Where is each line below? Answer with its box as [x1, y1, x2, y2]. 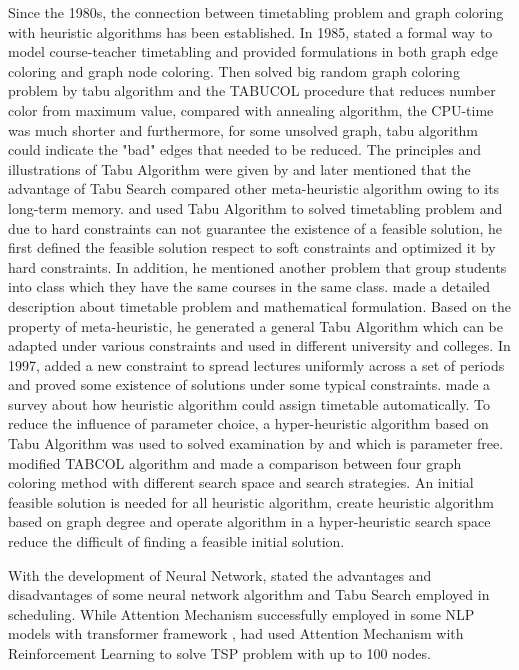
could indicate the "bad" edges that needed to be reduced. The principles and [8, 139, 482, 160]
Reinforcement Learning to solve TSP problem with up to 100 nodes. [8, 643, 431, 663]
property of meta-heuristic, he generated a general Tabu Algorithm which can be [8, 315, 503, 336]
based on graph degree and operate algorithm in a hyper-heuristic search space [8, 511, 491, 532]
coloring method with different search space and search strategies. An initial [8, 472, 474, 493]
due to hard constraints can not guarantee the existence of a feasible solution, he [8, 217, 502, 238]
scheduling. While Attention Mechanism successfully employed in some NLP [8, 603, 475, 624]
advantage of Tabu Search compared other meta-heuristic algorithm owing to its [8, 178, 500, 199]
